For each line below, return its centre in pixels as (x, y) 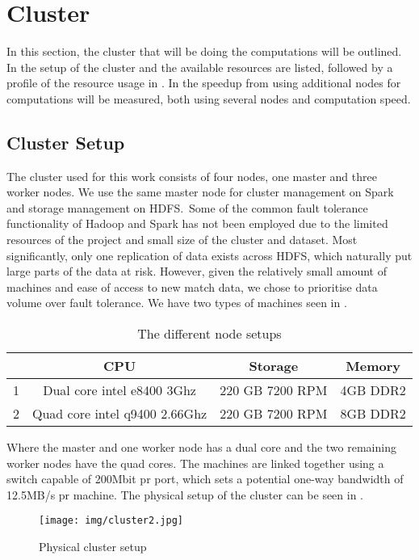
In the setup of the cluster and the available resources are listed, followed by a (200, 67)
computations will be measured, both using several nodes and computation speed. (209, 98)
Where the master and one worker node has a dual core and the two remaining (201, 447)
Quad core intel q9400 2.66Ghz (120, 414)
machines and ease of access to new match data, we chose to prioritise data (192, 286)
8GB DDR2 (373, 414)
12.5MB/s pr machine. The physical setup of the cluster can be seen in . (185, 494)
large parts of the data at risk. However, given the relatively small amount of (197, 271)
